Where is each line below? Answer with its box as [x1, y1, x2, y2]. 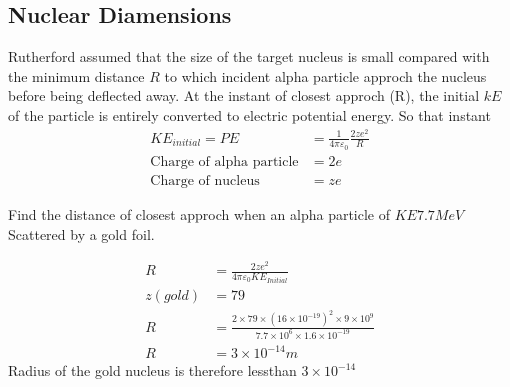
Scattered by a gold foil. [8, 223, 155, 244]
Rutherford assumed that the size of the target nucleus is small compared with [8, 46, 490, 67]
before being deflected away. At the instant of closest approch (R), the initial [8, 85, 480, 106]
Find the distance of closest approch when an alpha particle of [8, 203, 391, 224]
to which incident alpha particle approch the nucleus [164, 65, 487, 86]
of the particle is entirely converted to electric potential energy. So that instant [8, 104, 491, 125]
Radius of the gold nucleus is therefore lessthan [8, 360, 297, 381]
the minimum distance [8, 65, 145, 86]
